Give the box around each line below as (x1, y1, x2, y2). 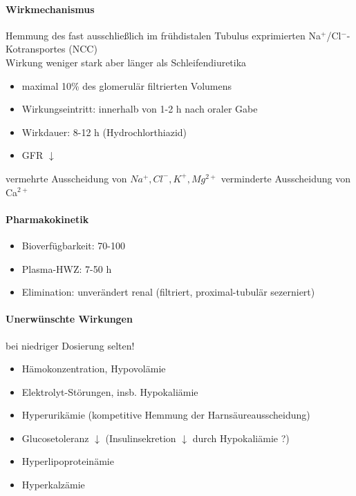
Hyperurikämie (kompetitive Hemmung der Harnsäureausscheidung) (21, 408, 310, 422)
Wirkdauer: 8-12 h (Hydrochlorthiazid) (21, 124, 187, 139)
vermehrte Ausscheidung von (6, 171, 127, 185)
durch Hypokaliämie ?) (192, 430, 290, 445)
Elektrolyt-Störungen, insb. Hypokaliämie (21, 384, 198, 399)
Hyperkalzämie (21, 477, 85, 492)
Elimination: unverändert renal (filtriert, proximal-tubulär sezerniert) (21, 285, 315, 299)
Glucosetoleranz (21, 430, 89, 445)
